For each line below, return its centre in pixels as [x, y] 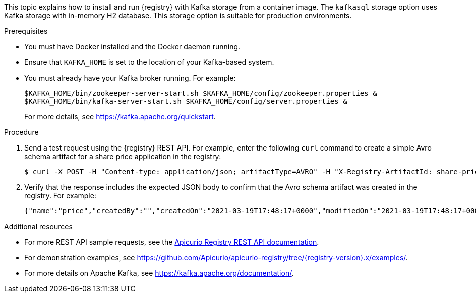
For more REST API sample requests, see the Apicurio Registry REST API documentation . [172, 242]
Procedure [21, 132]
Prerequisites [26, 31]
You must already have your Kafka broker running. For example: [130, 78]
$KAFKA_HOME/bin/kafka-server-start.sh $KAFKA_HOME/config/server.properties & [186, 101]
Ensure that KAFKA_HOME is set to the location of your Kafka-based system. [149, 62]
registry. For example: [60, 196]
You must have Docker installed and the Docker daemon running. [132, 47]
